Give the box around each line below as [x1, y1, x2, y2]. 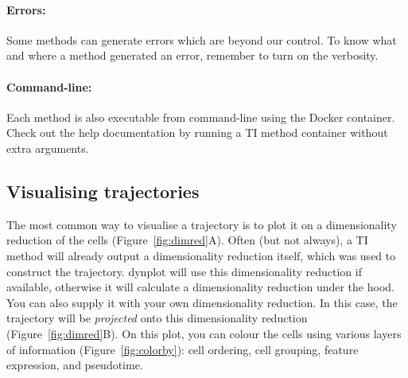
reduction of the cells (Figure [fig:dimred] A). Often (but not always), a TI [6, 232, 368, 248]
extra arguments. [6, 139, 89, 156]
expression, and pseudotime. [6, 357, 143, 373]
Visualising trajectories [6, 178, 200, 203]
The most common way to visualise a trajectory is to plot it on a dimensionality [6, 216, 397, 232]
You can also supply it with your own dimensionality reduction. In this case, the [6, 294, 398, 310]
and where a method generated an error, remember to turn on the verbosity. [6, 47, 379, 64]
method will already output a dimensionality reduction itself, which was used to [6, 247, 396, 263]
